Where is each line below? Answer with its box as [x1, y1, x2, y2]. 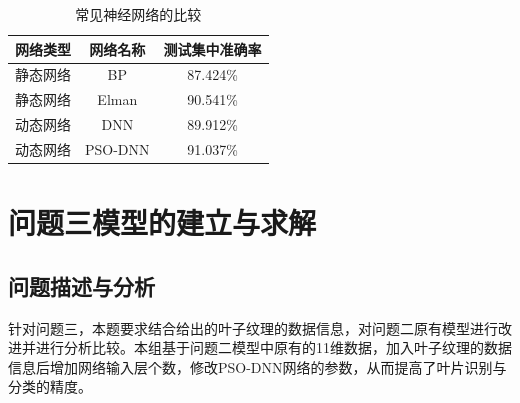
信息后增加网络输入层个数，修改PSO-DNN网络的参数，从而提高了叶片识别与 [8, 356, 507, 377]
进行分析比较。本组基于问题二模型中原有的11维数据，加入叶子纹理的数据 [35, 337, 512, 358]
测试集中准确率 [163, 38, 262, 59]
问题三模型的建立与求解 [8, 202, 317, 243]
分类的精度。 [8, 376, 92, 397]
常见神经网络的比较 [75, 4, 202, 24]
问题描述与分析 [8, 270, 155, 301]
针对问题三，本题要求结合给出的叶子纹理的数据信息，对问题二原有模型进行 [8, 317, 498, 338]
